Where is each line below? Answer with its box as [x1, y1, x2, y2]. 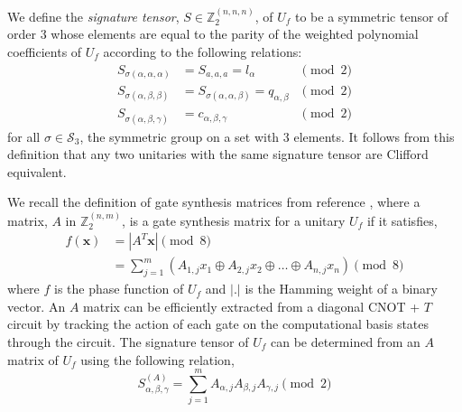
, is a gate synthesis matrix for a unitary [122, 211, 346, 229]
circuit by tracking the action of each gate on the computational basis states [7, 314, 430, 333]
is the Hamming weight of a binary [245, 279, 438, 298]
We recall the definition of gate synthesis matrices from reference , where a [7, 192, 420, 211]
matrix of [7, 350, 59, 369]
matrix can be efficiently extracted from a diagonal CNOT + [83, 296, 420, 315]
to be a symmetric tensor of [294, 6, 448, 25]
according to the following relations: [103, 42, 302, 61]
